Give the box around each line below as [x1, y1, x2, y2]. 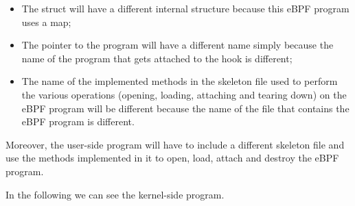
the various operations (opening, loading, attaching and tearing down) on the [21, 87, 347, 101]
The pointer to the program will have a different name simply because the [21, 38, 334, 52]
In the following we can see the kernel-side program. [5, 187, 225, 201]
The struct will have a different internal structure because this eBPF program [21, 1, 350, 15]
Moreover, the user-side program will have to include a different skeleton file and [5, 137, 345, 151]
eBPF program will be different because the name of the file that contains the [21, 101, 350, 115]
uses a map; [21, 14, 71, 29]
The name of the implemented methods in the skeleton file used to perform [21, 74, 338, 88]
